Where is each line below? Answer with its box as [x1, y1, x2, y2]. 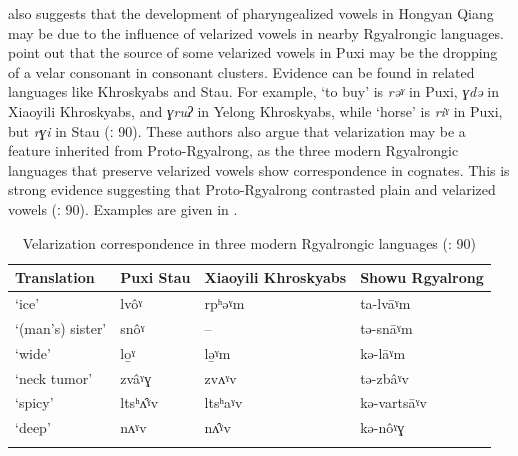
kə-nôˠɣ [360, 417, 405, 438]
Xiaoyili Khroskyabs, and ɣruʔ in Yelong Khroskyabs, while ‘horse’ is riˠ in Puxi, [8, 100, 503, 121]
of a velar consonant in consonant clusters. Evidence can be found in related [8, 61, 475, 82]
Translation [15, 267, 95, 288]
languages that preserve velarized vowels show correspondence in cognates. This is [8, 159, 510, 180]
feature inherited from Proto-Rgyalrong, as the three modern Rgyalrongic [8, 140, 459, 161]
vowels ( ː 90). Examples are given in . [8, 198, 238, 219]
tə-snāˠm [360, 317, 413, 338]
